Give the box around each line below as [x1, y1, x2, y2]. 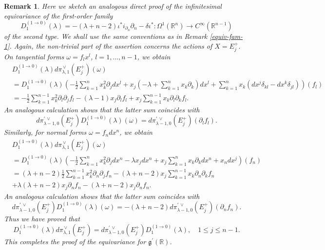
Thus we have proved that [4, 214, 80, 224]
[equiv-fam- [210, 31, 243, 41]
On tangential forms [4, 52, 64, 62]
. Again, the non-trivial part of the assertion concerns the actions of [9, 40, 212, 51]
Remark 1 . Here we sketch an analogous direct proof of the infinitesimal [4, 1, 222, 11]
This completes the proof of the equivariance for [4, 236, 146, 246]
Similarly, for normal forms [4, 127, 87, 137]
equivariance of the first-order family [4, 10, 113, 20]
